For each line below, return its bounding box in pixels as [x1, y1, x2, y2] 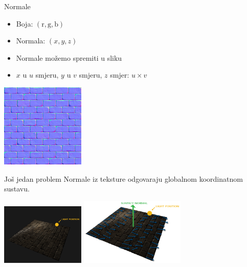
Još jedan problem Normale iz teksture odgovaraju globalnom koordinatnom [4, 173, 243, 184]
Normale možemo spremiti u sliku [16, 52, 122, 63]
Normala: [16, 35, 46, 46]
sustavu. [4, 183, 30, 194]
